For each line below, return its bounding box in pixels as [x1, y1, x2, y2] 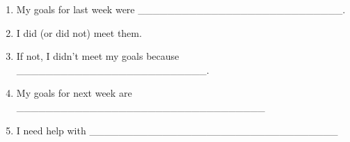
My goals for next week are [16, 86, 132, 100]
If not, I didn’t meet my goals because [16, 49, 180, 63]
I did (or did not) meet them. [16, 25, 142, 40]
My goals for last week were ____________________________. [16, 2, 346, 16]
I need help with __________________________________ [16, 123, 338, 137]
